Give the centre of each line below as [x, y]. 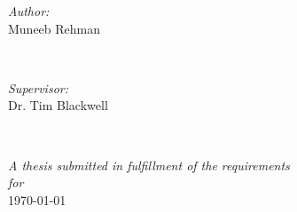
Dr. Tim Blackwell [58, 105]
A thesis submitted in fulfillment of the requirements [149, 165]
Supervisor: [38, 87]
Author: [29, 11]
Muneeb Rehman [55, 28]
